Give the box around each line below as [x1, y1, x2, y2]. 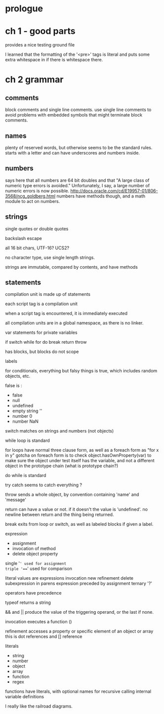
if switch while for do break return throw [5, 339, 87, 345]
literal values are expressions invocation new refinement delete [5, 575, 133, 581]
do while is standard [5, 473, 46, 478]
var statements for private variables [5, 329, 78, 336]
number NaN [12, 418, 39, 425]
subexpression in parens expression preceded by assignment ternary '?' [5, 581, 152, 587]
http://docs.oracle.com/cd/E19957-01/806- [70, 188, 158, 194]
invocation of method [12, 546, 56, 552]
